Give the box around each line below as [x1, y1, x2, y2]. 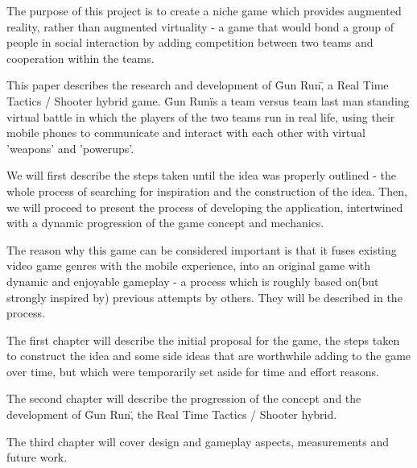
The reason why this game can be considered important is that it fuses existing [6, 241, 397, 258]
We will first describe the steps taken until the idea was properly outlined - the [6, 167, 396, 184]
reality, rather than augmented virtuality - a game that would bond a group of [6, 18, 394, 35]
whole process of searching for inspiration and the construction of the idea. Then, [6, 182, 407, 199]
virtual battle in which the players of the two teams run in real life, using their [6, 108, 395, 125]
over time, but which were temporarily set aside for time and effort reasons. [6, 362, 379, 379]
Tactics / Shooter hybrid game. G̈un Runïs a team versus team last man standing [6, 92, 410, 109]
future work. [6, 449, 68, 466]
